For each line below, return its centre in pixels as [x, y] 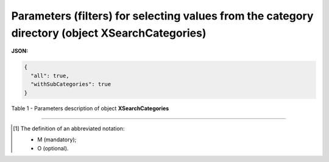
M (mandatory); [57, 139]
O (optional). [53, 148]
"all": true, [50, 76]
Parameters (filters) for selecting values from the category [162, 16]
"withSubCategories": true [71, 84]
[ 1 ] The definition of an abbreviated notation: [69, 129]
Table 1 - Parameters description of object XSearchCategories [90, 108]
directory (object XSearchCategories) [109, 33]
